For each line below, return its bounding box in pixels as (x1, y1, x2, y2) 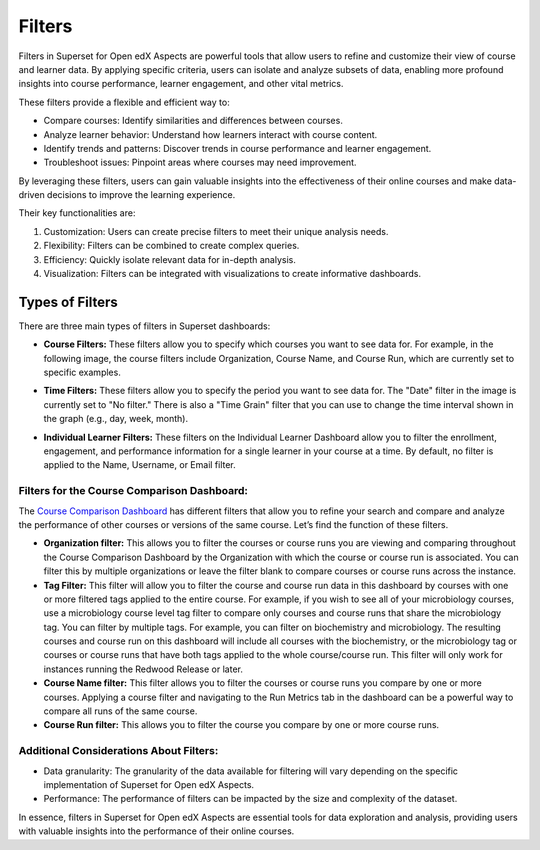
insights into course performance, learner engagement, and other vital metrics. (18, 78, 344, 90)
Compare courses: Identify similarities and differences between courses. (43, 115, 344, 127)
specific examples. (43, 366, 122, 379)
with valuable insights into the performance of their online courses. (18, 825, 295, 837)
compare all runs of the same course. (43, 705, 198, 717)
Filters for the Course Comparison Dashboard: (18, 484, 249, 498)
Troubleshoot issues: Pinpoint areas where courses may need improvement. (43, 156, 357, 169)
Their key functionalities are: (18, 207, 136, 219)
